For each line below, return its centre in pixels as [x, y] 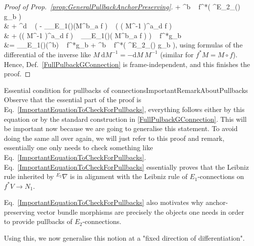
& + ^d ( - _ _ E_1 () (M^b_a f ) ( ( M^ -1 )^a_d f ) [88, 26]
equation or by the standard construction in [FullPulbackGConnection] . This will [125, 119]
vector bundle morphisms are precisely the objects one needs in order [140, 212]
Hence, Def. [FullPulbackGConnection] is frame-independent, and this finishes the [127, 64]
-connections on [221, 176]
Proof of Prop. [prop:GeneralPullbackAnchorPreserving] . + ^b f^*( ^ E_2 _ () [122, 6]
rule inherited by [29, 176]
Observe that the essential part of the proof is [73, 100]
